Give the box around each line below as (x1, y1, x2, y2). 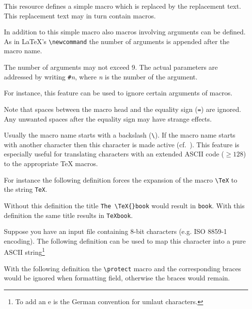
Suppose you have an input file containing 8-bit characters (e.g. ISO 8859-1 (4, 226, 227, 236)
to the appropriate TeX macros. (4, 158, 98, 168)
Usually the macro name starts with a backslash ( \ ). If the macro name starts (4, 130, 236, 140)
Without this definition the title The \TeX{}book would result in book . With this (4, 200, 245, 210)
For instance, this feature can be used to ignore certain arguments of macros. (4, 88, 233, 98)
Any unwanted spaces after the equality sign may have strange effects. (4, 113, 212, 124)
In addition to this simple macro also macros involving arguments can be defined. (4, 27, 246, 37)
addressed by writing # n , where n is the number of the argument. (4, 71, 198, 81)
